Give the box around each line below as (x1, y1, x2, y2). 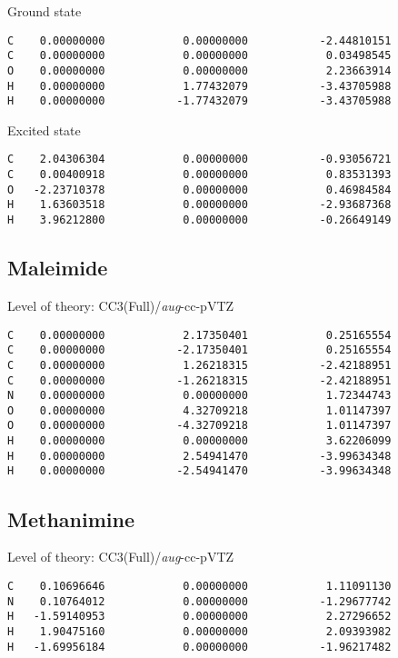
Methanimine (7, 504, 134, 533)
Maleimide (7, 254, 108, 282)
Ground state (7, 2, 82, 20)
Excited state (7, 120, 81, 139)
